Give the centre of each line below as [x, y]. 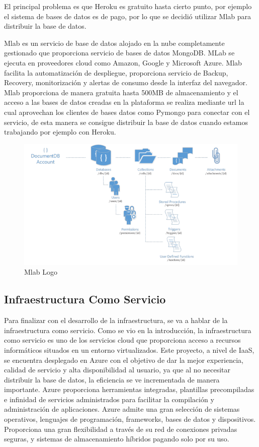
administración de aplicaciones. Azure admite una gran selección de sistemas [122, 409]
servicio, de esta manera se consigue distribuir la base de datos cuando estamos [126, 122]
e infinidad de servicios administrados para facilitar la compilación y [109, 399]
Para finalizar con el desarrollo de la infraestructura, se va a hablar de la [116, 320]
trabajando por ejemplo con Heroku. [60, 132]
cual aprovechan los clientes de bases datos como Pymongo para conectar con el [127, 112]
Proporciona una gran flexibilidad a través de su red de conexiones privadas [121, 429]
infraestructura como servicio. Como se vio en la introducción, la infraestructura [128, 330]
